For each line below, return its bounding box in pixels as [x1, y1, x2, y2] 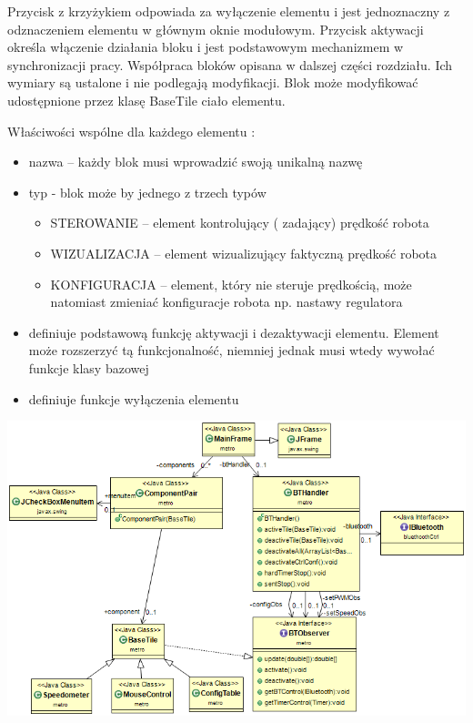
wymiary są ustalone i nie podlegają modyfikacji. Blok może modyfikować [7, 73, 418, 92]
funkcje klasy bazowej [28, 358, 149, 377]
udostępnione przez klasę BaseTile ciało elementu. [7, 90, 286, 109]
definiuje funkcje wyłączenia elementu [28, 389, 239, 408]
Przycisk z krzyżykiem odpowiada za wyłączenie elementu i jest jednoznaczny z [7, 2, 450, 20]
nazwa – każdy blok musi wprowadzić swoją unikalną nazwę [28, 152, 363, 171]
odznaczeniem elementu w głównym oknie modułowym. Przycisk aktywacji [7, 19, 424, 38]
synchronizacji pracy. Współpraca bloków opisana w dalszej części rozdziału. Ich [7, 55, 453, 74]
